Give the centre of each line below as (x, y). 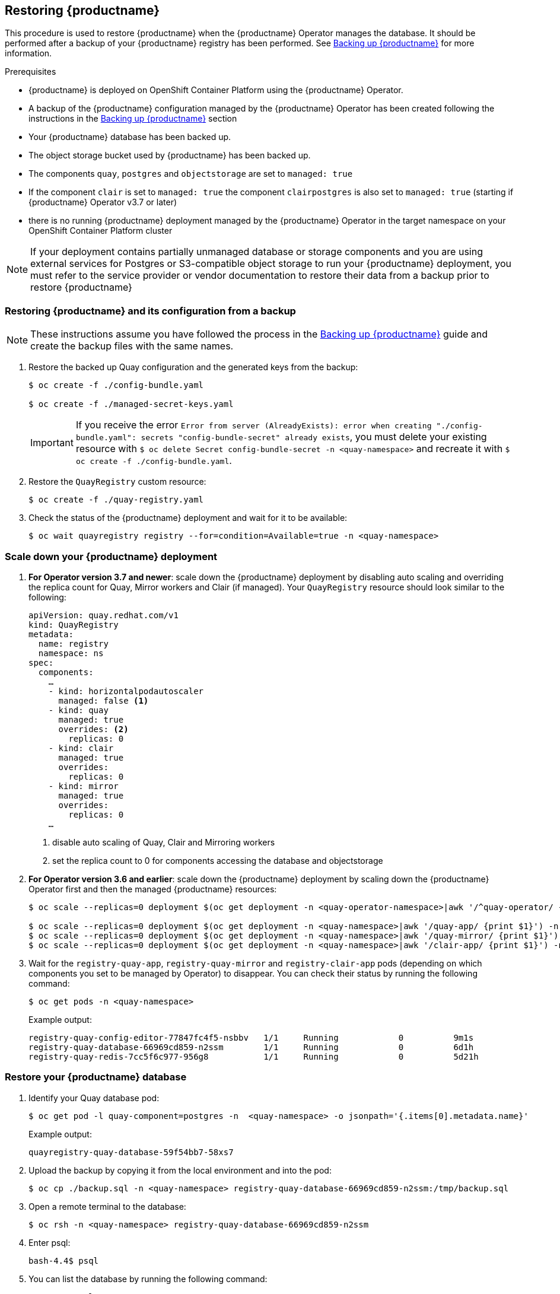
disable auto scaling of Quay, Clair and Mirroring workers (164, 842)
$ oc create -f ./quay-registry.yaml (116, 500)
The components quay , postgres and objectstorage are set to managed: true (191, 174)
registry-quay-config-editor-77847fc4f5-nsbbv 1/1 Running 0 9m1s (251, 1037)
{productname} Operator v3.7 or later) (103, 202)
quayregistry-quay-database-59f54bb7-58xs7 (131, 1152)
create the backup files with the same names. (132, 346)
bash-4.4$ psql (64, 1260)
